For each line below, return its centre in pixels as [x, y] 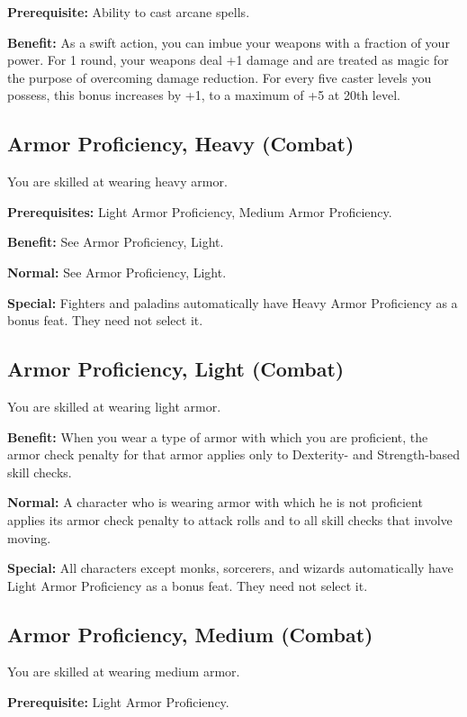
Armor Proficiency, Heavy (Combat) [181, 144]
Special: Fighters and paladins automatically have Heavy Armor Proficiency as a [233, 302]
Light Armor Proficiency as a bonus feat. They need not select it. [188, 585]
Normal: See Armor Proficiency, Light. [117, 272]
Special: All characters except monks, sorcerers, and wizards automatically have [230, 568]
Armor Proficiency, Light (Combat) [176, 369]
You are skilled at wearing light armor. [114, 406]
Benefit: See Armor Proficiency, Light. [116, 242]
